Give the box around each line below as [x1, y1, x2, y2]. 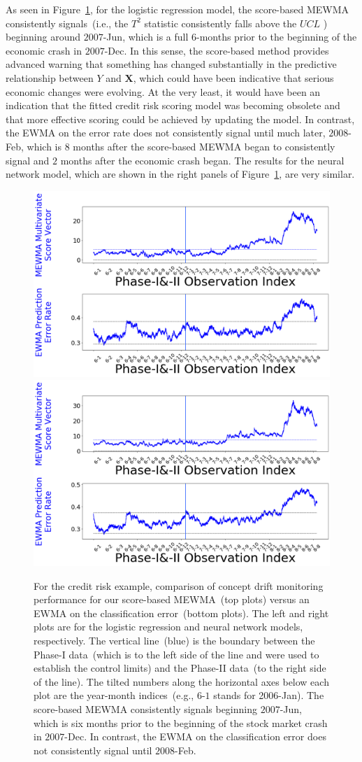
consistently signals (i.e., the [6, 15, 129, 30]
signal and [6, 153, 50, 167]
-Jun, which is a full [103, 29, 189, 44]
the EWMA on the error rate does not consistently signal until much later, [6, 125, 326, 140]
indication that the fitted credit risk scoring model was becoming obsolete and [6, 98, 340, 113]
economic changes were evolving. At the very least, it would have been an [6, 84, 321, 99]
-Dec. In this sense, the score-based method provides [104, 43, 329, 57]
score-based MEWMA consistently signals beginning [34, 701, 257, 716]
